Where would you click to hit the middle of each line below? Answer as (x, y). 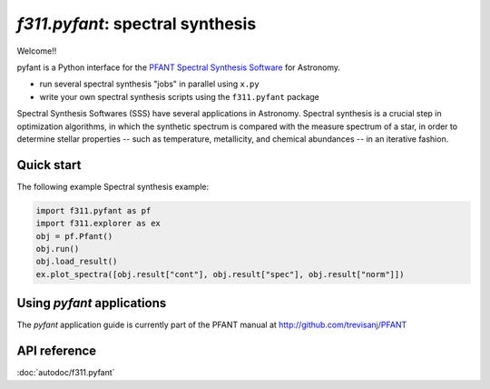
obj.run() (58, 249)
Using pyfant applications (92, 303)
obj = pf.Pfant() (74, 236)
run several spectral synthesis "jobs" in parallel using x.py (149, 84)
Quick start (49, 165)
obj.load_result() (77, 262)
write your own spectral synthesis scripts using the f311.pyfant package (179, 96)
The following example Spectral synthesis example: (113, 186)
